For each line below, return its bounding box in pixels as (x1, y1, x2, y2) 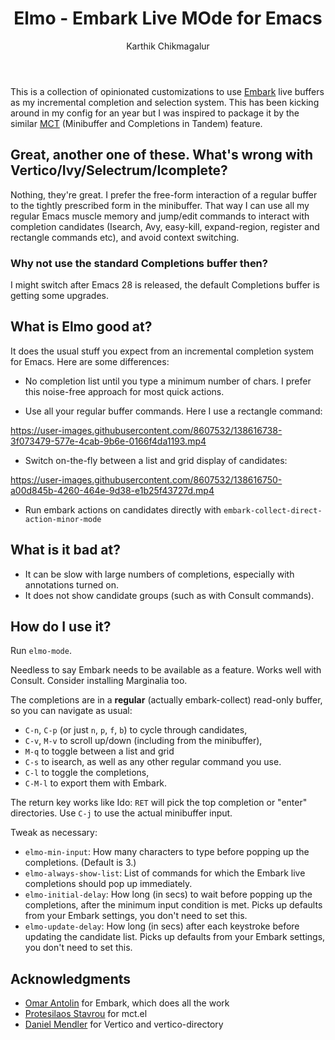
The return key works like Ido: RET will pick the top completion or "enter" (10, 797, 308, 809)
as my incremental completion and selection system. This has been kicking (10, 96, 320, 108)
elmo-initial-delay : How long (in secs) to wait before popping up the (24, 888, 313, 901)
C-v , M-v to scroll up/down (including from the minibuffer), (24, 735, 263, 747)
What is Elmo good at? (10, 318, 153, 336)
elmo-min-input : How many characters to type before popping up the (24, 846, 310, 858)
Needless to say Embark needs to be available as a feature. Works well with (10, 664, 322, 676)
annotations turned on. (24, 578, 120, 591)
